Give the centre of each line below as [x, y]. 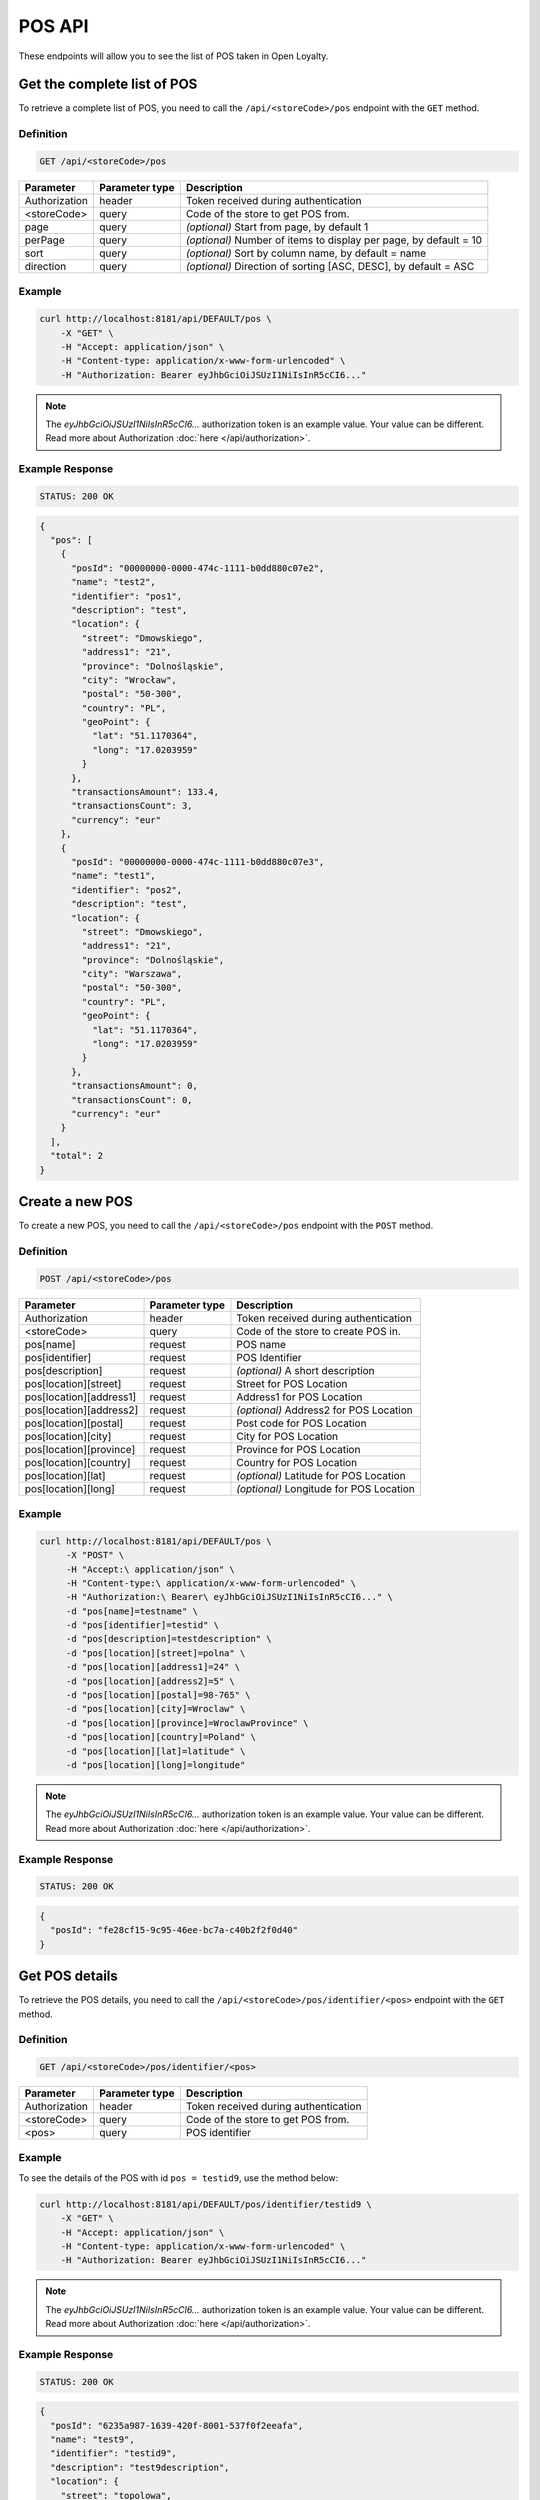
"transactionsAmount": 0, [135, 1086]
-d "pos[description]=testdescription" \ [168, 1639]
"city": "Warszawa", [132, 974]
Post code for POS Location [301, 1423]
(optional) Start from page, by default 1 [277, 227]
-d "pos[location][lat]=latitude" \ [155, 1751]
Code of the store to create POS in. [318, 1331]
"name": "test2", [114, 582]
